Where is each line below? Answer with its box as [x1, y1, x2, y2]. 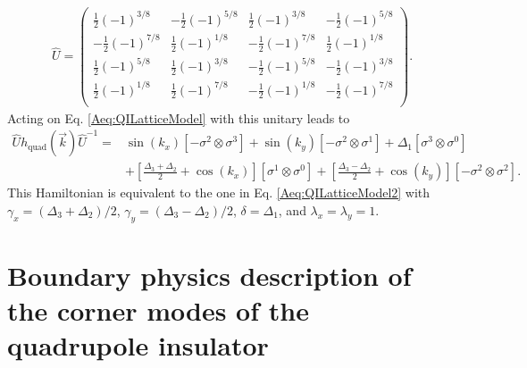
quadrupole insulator [7, 327, 269, 364]
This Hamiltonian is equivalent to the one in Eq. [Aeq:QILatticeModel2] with [7, 183, 431, 202]
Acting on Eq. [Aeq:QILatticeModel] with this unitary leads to [7, 108, 350, 127]
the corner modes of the [7, 291, 309, 328]
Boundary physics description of [7, 256, 412, 293]
